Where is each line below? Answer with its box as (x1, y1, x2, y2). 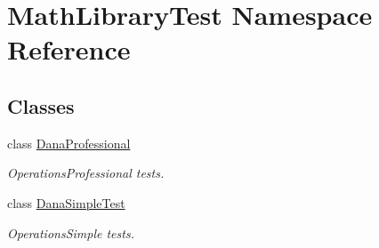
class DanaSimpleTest (7, 193, 125, 212)
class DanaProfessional (7, 133, 131, 152)
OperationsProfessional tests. (7, 164, 165, 182)
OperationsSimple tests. (7, 223, 134, 242)
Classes (7, 92, 75, 119)
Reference (7, 31, 131, 68)
